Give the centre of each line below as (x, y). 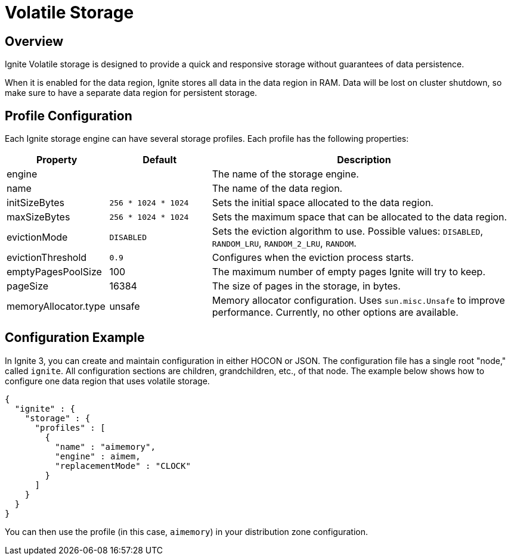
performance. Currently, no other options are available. (335, 312)
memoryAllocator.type (56, 307)
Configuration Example (75, 338)
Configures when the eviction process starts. (313, 258)
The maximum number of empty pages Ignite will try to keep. (349, 272)
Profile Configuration (69, 116)
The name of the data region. (277, 189)
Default (160, 160)
